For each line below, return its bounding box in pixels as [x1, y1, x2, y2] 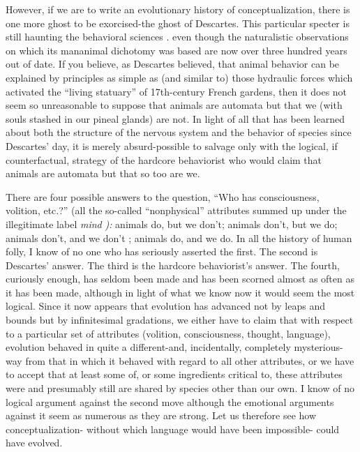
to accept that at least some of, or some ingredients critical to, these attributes [6, 367, 343, 382]
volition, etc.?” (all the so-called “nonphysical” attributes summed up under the [6, 203, 347, 218]
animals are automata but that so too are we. [6, 166, 200, 181]
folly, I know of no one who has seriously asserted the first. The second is [6, 244, 318, 259]
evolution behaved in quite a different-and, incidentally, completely [6, 340, 291, 354]
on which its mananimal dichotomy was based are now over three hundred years [6, 43, 347, 57]
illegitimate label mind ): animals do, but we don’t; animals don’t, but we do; [6, 216, 338, 231]
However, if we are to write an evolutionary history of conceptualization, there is [6, 2, 350, 16]
